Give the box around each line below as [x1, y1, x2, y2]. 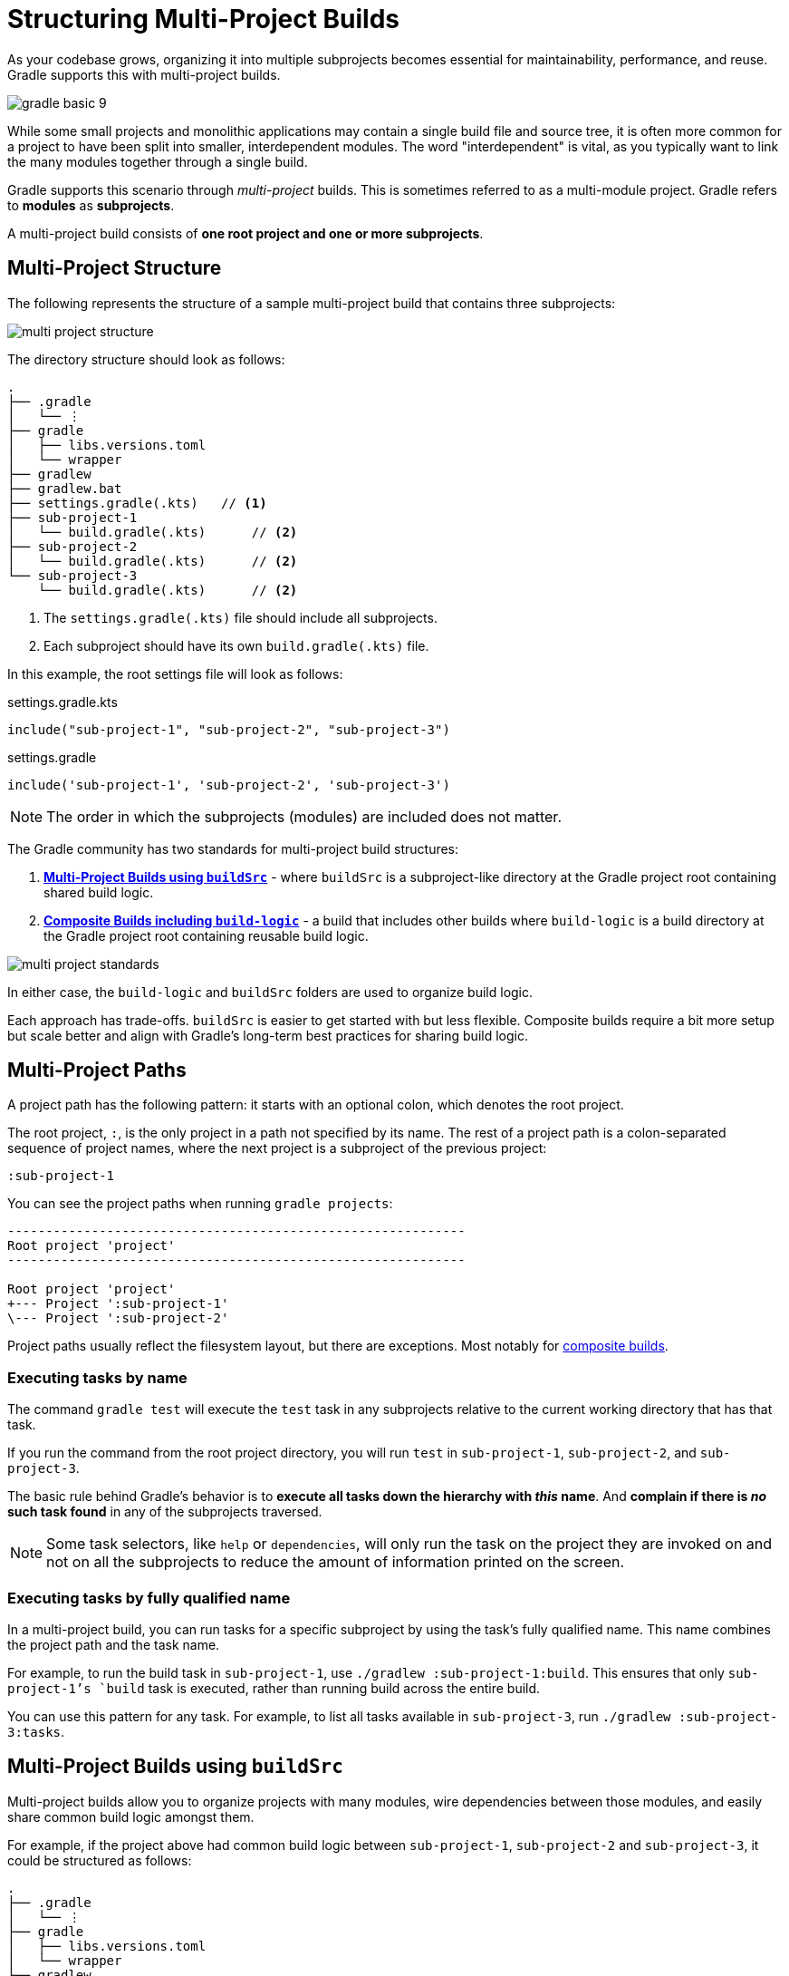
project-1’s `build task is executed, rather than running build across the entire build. [7, 1680, 541, 1696]
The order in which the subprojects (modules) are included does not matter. [46, 807, 562, 826]
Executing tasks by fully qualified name [7, 1588, 291, 1607]
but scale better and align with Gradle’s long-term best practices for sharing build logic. [7, 1027, 528, 1043]
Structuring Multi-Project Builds [7, 4, 400, 34]
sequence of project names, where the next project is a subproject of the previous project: [7, 1140, 547, 1157]
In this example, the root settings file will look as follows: [7, 665, 343, 682]
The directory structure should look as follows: [7, 351, 285, 367]
